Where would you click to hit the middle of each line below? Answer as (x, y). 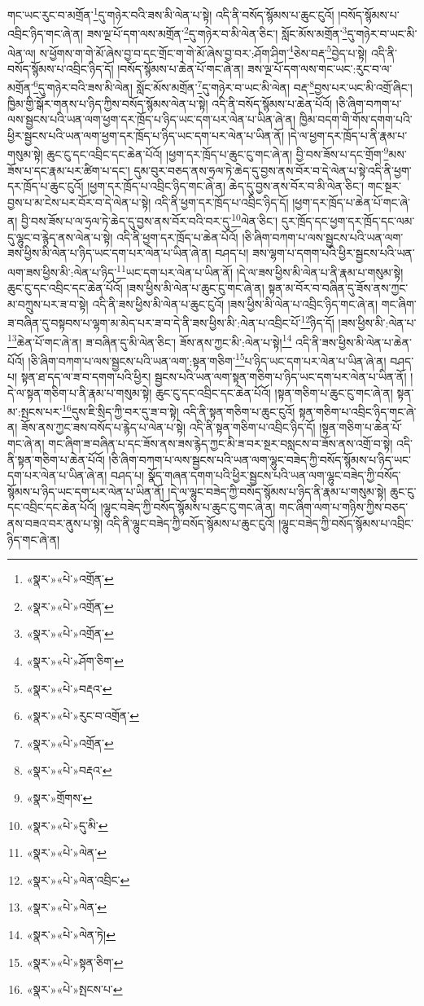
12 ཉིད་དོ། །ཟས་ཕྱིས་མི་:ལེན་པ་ (358, 321)
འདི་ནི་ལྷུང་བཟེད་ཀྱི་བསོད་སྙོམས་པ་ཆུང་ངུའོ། (190, 523)
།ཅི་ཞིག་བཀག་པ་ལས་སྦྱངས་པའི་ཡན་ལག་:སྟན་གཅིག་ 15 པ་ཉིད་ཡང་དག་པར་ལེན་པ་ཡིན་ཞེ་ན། (207, 359)
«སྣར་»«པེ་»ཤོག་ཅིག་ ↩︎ (75, 661)
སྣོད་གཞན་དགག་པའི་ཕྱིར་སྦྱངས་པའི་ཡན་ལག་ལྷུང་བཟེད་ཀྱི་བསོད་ (274, 475)
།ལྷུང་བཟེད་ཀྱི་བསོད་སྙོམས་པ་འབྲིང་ (346, 523)
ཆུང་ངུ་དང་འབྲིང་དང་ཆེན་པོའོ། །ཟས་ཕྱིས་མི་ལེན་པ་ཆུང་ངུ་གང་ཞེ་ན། (136, 288)
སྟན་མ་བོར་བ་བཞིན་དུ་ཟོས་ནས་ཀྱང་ (338, 288)
